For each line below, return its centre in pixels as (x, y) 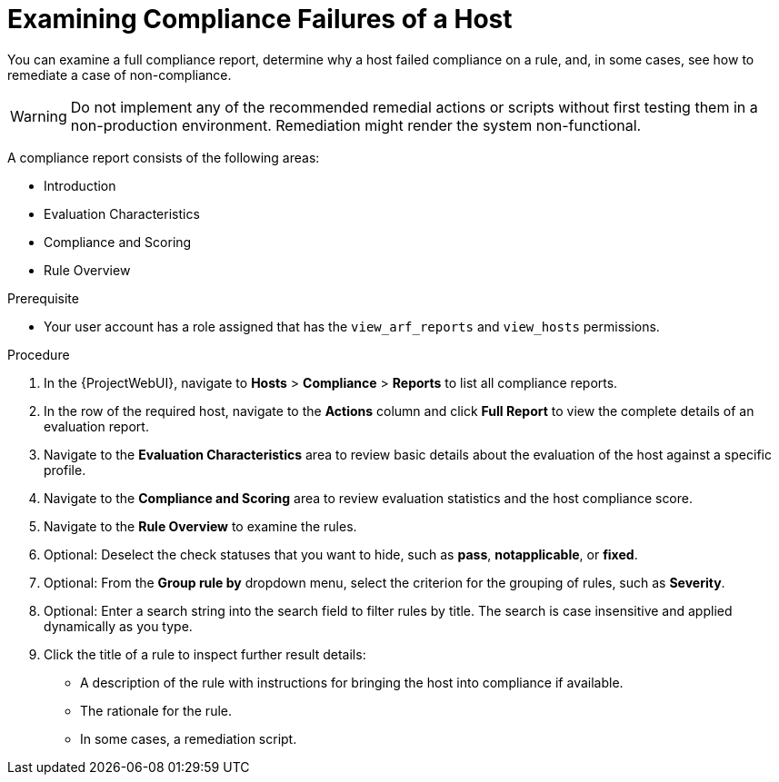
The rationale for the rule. (156, 710)
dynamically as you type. (118, 626)
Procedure (39, 354)
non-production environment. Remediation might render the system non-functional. (356, 125)
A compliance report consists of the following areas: (164, 157)
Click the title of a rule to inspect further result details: (205, 654)
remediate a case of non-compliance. (120, 74)
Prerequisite (43, 298)
